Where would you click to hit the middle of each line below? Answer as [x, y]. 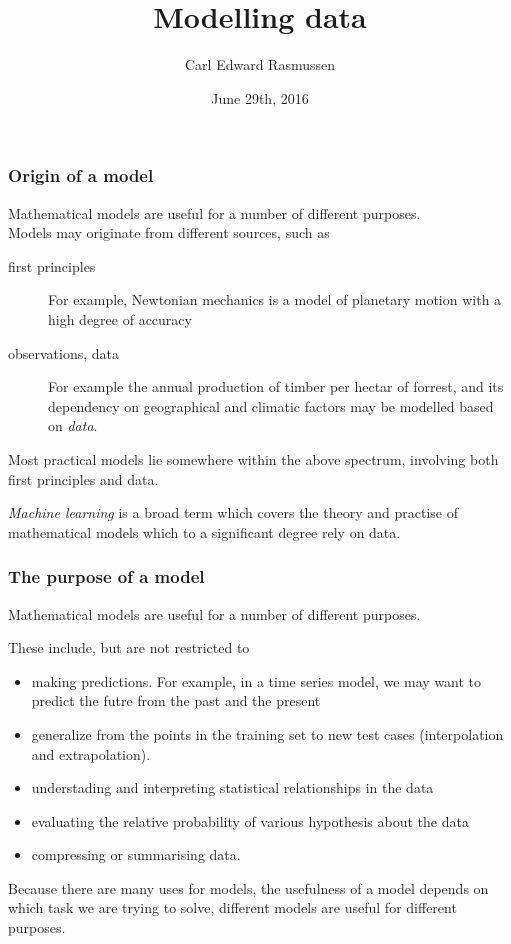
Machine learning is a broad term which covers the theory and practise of [233, 512]
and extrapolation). [91, 753]
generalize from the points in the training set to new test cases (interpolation [267, 733]
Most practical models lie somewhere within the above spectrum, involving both [253, 458]
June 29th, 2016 [260, 97]
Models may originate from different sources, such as [169, 232]
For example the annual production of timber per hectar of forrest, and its [276, 386]
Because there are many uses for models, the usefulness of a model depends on [248, 887]
